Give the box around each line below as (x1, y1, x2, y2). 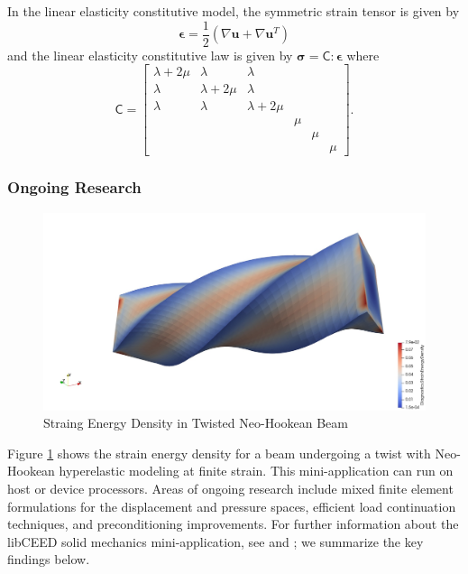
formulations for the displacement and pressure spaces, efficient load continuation (7, 496, 456, 515)
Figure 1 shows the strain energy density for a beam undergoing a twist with (7, 443, 431, 462)
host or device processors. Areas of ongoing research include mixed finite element (7, 479, 454, 498)
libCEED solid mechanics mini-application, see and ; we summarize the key (7, 532, 424, 551)
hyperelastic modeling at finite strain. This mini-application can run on (59, 461, 454, 480)
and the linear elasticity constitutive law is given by (7, 45, 293, 64)
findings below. (7, 550, 90, 569)
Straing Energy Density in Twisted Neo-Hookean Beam (43, 413, 348, 432)
